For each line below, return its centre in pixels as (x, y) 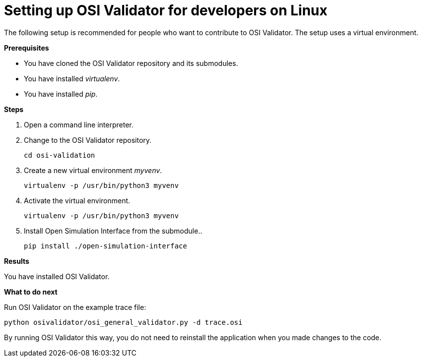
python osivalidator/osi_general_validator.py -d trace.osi (123, 322)
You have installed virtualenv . (72, 78)
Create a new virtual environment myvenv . (93, 170)
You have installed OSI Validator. (57, 276)
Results (17, 261)
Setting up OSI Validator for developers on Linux (166, 10)
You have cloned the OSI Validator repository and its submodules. (131, 63)
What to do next (31, 292)
